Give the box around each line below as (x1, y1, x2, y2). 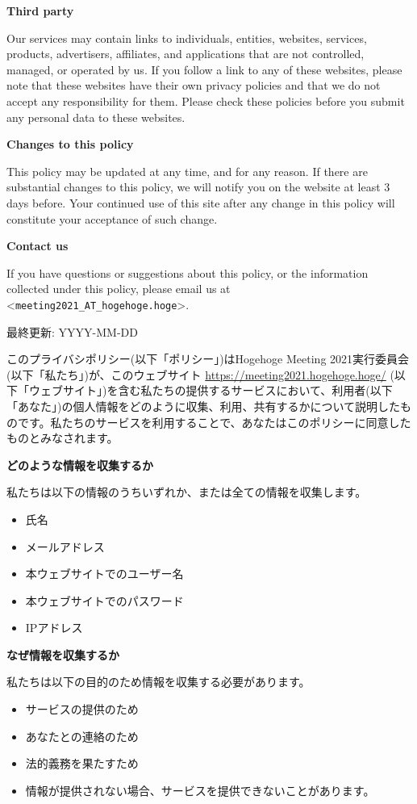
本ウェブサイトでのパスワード (25, 592, 184, 609)
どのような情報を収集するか (6, 456, 153, 473)
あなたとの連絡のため (25, 727, 139, 744)
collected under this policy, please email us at (6, 280, 231, 297)
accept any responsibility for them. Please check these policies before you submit (6, 92, 405, 109)
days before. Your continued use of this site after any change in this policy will (6, 194, 395, 211)
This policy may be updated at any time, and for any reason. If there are (6, 162, 368, 179)
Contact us (6, 237, 69, 254)
